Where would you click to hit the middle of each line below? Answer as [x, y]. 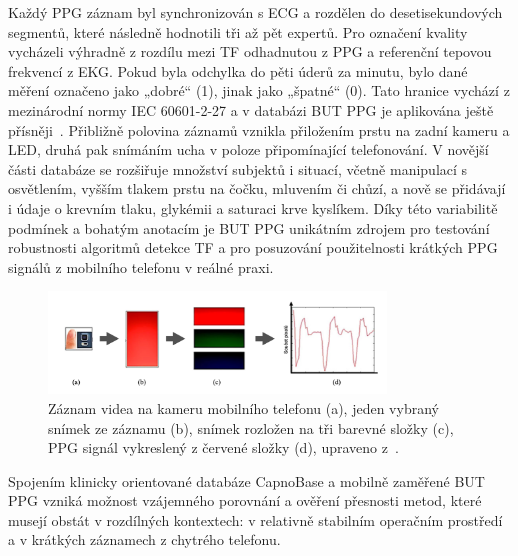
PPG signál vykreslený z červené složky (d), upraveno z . [223, 447]
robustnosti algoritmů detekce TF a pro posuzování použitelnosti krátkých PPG [253, 247]
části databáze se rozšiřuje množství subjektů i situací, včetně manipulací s [238, 168]
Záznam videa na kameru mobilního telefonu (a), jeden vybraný [243, 407]
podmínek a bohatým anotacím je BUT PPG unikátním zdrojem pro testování [249, 227]
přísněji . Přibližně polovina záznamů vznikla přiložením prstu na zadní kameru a [259, 129]
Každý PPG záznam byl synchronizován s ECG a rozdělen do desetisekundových [255, 12]
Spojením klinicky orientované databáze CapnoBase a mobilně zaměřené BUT [246, 480]
